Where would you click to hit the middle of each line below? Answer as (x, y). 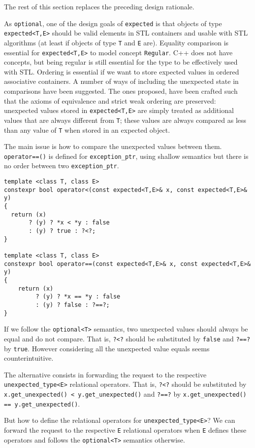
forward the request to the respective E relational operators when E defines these (125, 430)
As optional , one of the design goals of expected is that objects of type (113, 23)
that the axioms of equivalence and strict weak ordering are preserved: (110, 100)
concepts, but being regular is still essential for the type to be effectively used (121, 62)
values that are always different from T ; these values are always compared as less (125, 120)
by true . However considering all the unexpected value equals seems (107, 348)
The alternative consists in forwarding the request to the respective (105, 374)
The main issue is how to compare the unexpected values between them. (113, 146)
